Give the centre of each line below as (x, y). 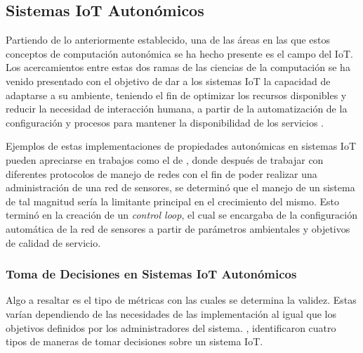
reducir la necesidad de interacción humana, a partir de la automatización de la (177, 109)
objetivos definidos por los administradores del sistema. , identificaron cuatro (171, 327)
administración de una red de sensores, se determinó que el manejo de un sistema (180, 187)
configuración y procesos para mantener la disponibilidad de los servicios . (165, 122)
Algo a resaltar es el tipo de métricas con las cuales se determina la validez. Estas (181, 300)
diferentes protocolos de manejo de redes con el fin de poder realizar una (161, 173)
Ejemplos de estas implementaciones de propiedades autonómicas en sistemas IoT (181, 146)
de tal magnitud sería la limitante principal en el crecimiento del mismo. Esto (172, 201)
